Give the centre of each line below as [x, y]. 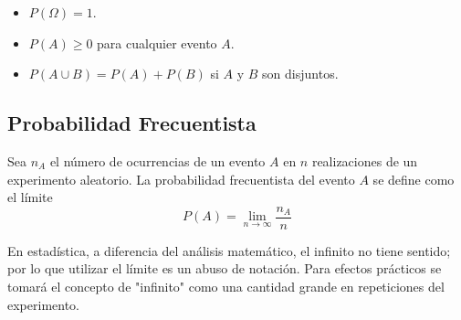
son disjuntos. [300, 74]
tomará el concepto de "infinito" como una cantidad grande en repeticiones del [226, 287]
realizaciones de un [365, 160]
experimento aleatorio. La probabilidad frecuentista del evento [181, 179]
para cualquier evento [157, 43]
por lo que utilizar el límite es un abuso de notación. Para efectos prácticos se [225, 268]
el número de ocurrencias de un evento [157, 160]
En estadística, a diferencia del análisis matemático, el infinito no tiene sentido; [229, 250]
